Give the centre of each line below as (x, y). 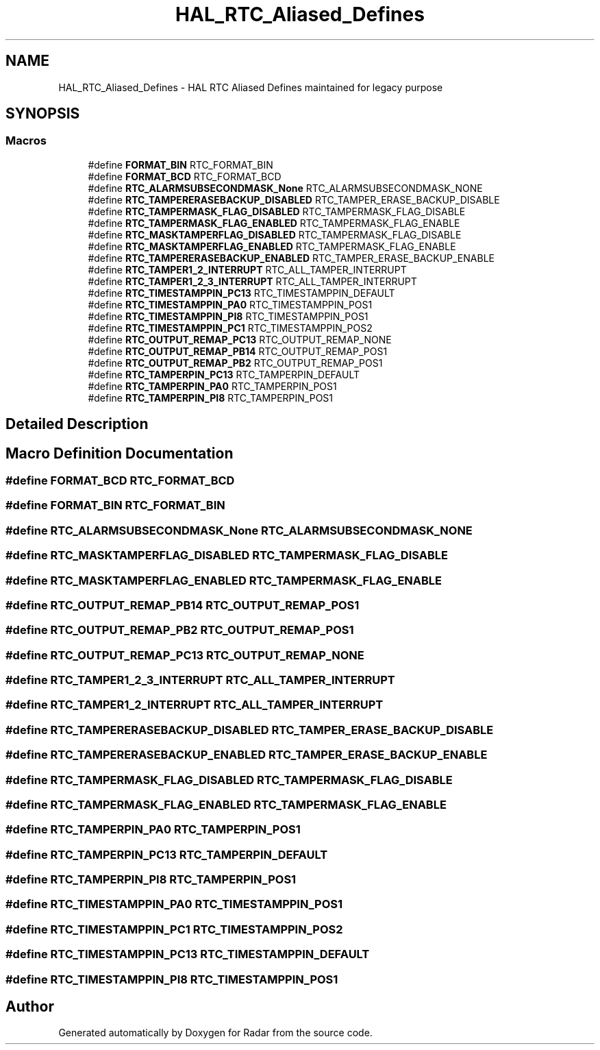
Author (30, 1006)
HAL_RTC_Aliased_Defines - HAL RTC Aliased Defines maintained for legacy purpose (251, 87)
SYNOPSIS (43, 114)
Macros (26, 141)
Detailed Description (77, 424)
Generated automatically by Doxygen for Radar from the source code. (215, 1033)
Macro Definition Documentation (120, 453)
